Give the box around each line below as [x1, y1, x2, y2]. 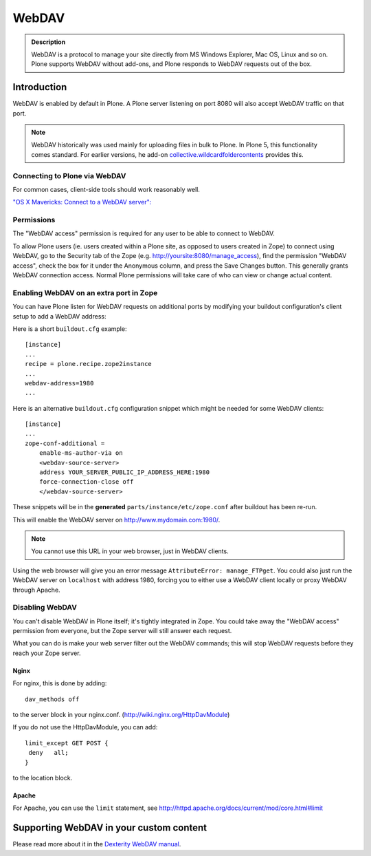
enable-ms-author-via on [38, 449, 123, 457]
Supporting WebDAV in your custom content [12, 822, 207, 834]
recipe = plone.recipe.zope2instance [25, 360, 153, 368]
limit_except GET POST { [25, 739, 109, 747]
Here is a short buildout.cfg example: [12, 324, 127, 333]
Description [31, 38, 66, 46]
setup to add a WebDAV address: [12, 312, 106, 320]
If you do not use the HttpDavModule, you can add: [12, 723, 158, 731]
